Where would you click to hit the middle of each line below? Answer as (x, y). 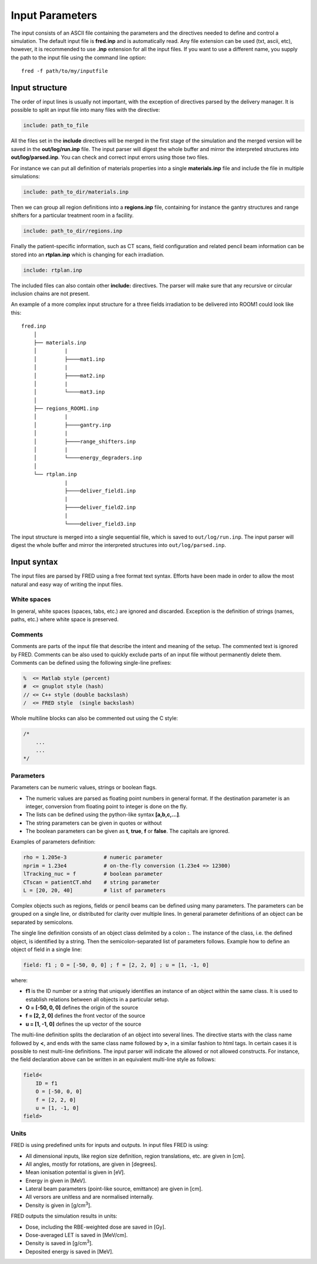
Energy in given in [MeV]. (56, 1180)
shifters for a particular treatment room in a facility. (72, 215)
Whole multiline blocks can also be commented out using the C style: (95, 718)
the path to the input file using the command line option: (79, 57)
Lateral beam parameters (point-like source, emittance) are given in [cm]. (114, 1189)
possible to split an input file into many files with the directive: (85, 110)
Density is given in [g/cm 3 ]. (59, 1205)
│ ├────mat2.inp (69, 376)
